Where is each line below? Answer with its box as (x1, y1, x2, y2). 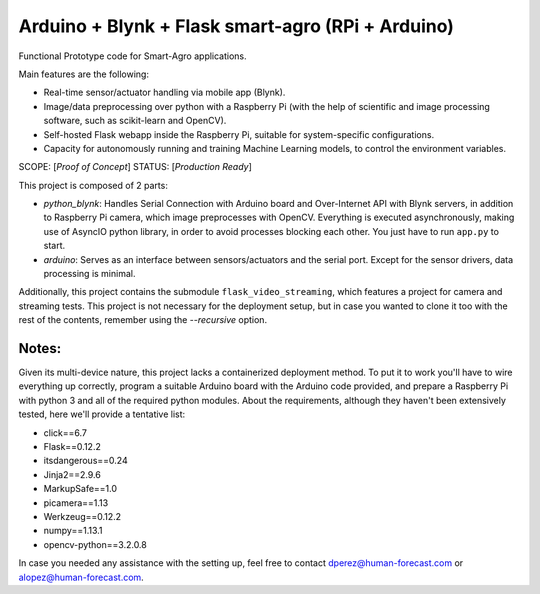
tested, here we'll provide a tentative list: (18, 408, 186, 420)
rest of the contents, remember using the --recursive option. (18, 314, 268, 326)
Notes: (18, 340, 62, 357)
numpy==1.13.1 (43, 525, 104, 537)
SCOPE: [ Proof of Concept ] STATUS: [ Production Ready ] (18, 161, 252, 173)
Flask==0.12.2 (43, 441, 102, 453)
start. (43, 240, 66, 252)
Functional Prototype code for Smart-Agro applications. (18, 50, 247, 62)
